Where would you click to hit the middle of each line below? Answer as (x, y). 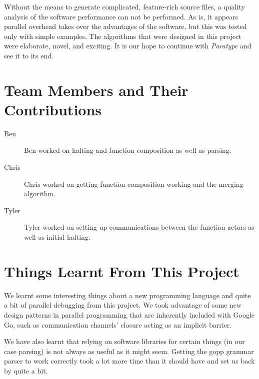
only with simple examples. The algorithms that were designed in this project (123, 36)
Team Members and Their (96, 90)
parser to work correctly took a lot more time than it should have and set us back (129, 361)
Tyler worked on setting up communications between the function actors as (139, 227)
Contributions (53, 109)
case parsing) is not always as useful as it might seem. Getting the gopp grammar (129, 351)
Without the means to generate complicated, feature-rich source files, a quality (124, 6)
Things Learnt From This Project (122, 271)
